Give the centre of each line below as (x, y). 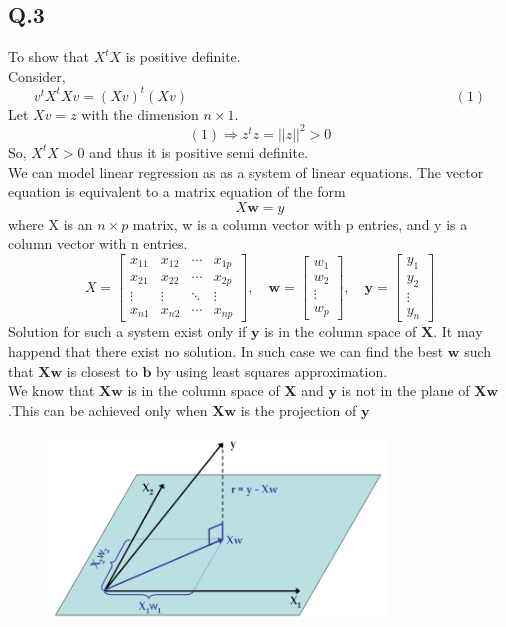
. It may (458, 331)
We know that (51, 390)
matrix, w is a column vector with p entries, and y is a (300, 223)
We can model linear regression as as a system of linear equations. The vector (246, 171)
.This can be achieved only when (108, 409)
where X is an (50, 223)
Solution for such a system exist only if (127, 331)
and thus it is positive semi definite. (199, 151)
